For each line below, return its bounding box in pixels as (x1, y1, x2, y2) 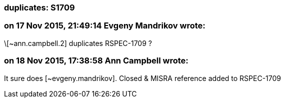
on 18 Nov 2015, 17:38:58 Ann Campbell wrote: (4, 55, 188, 66)
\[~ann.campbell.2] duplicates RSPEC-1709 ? (4, 38, 152, 47)
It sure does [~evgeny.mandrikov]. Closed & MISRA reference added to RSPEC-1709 (4, 73, 281, 82)
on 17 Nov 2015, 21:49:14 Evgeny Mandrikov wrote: (4, 20, 205, 31)
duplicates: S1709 (4, 2, 75, 12)
